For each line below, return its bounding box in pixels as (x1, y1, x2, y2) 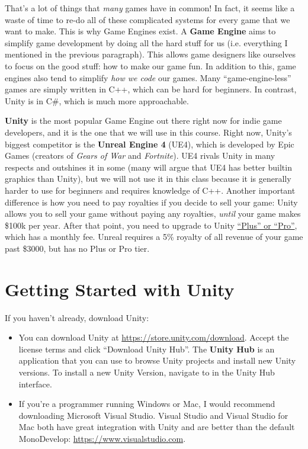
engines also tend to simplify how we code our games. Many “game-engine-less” (5, 71, 291, 84)
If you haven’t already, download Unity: (5, 311, 149, 323)
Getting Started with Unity (5, 277, 235, 301)
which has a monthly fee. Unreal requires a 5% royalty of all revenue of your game (5, 230, 303, 243)
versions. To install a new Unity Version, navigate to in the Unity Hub (18, 365, 275, 378)
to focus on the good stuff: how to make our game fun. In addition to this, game (5, 59, 296, 72)
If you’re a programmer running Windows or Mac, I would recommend (18, 397, 275, 410)
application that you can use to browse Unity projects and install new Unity (18, 354, 296, 367)
